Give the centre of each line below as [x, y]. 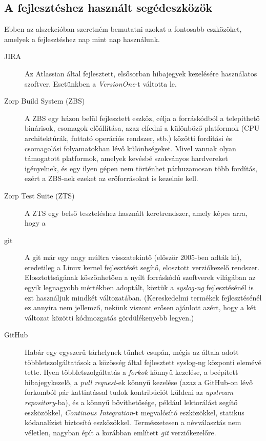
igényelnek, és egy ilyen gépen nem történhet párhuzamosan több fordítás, [141, 168]
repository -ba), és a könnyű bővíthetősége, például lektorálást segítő [131, 402]
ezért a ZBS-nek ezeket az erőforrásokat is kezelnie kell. [111, 178]
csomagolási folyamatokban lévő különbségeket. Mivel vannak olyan [130, 148]
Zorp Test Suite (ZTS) [39, 195]
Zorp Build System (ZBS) [45, 101]
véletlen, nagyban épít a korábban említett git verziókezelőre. [120, 432]
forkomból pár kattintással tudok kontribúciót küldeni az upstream [129, 392]
